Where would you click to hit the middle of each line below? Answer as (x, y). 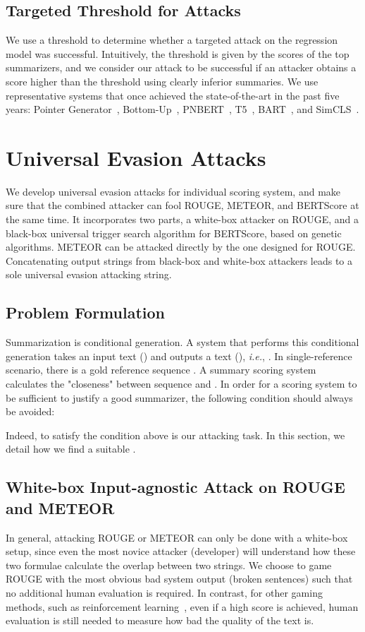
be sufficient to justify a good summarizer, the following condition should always (179, 397)
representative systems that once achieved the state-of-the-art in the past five (173, 95)
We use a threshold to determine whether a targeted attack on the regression (172, 40)
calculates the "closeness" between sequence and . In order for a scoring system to (181, 384)
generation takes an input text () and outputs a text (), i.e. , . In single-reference (179, 356)
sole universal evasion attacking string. (89, 274)
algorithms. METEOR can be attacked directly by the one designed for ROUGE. (181, 247)
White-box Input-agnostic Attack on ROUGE (175, 487)
